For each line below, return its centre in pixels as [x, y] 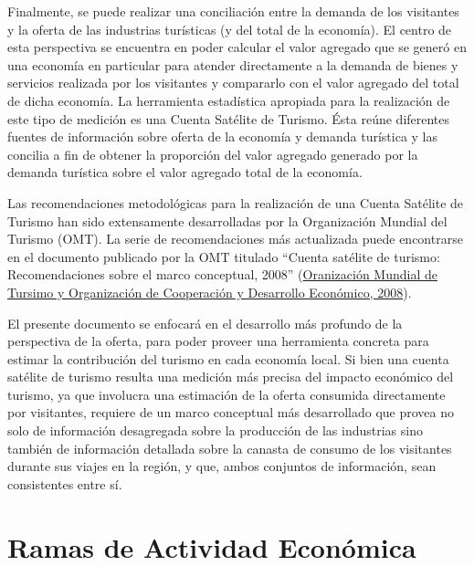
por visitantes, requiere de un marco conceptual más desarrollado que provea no [231, 412]
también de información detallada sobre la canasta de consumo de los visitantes [230, 448]
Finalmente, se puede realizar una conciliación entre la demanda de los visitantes [233, 11]
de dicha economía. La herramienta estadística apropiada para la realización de [229, 100]
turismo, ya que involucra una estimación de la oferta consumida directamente [226, 394]
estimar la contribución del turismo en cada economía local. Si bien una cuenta [228, 358]
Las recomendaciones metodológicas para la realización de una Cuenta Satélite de [236, 202]
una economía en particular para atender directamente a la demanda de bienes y [233, 64]
